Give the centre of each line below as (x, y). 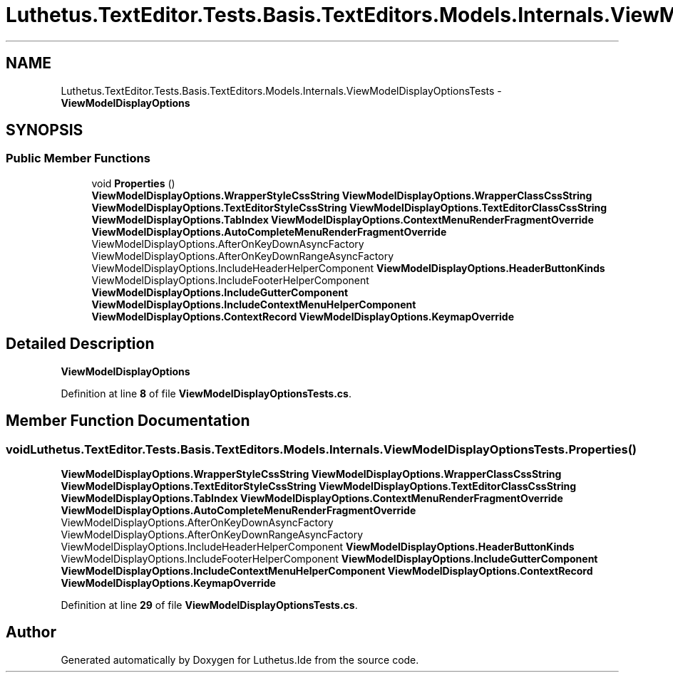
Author (31, 632)
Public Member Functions (78, 158)
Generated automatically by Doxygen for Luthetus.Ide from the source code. (240, 659)
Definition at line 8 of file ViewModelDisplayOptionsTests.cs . (206, 393)
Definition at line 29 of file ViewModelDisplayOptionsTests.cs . (209, 605)
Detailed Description (80, 344)
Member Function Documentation (128, 421)
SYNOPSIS (45, 130)
